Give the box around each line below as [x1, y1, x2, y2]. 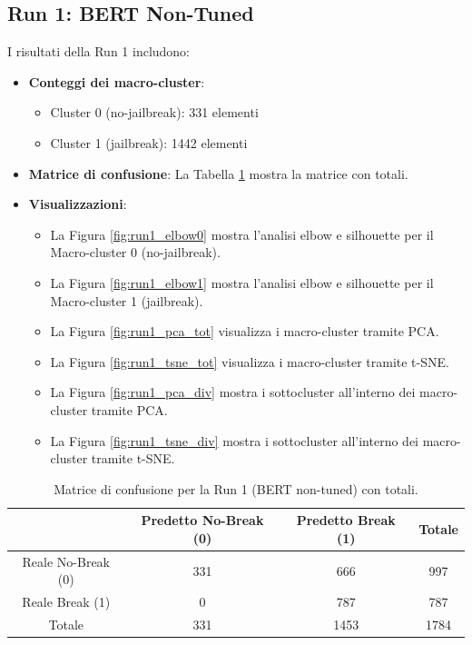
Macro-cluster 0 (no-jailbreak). [50, 243, 221, 262]
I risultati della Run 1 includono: [7, 42, 191, 61]
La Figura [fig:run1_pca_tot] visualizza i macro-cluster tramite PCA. [50, 322, 439, 341]
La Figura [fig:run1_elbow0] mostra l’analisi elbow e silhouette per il [50, 224, 434, 243]
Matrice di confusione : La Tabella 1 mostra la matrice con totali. [28, 164, 408, 183]
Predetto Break [296, 511, 396, 530]
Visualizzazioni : [28, 194, 127, 213]
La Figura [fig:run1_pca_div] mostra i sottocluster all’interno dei [50, 382, 416, 402]
